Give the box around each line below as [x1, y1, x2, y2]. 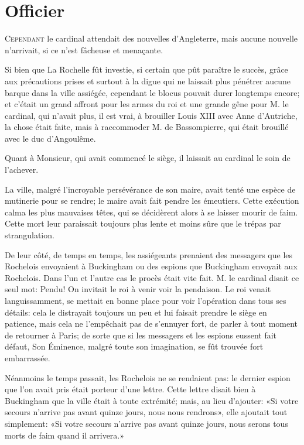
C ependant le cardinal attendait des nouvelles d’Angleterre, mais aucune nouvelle [5, 32, 298, 44]
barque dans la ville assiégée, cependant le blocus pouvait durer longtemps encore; [5, 86, 300, 98]
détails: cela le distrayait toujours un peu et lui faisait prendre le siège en [5, 306, 267, 318]
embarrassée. [5, 351, 50, 364]
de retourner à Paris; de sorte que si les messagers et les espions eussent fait [5, 328, 277, 341]
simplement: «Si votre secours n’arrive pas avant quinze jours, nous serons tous [5, 417, 288, 429]
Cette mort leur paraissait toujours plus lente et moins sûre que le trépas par [5, 217, 281, 230]
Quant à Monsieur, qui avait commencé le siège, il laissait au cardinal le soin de [5, 152, 291, 164]
